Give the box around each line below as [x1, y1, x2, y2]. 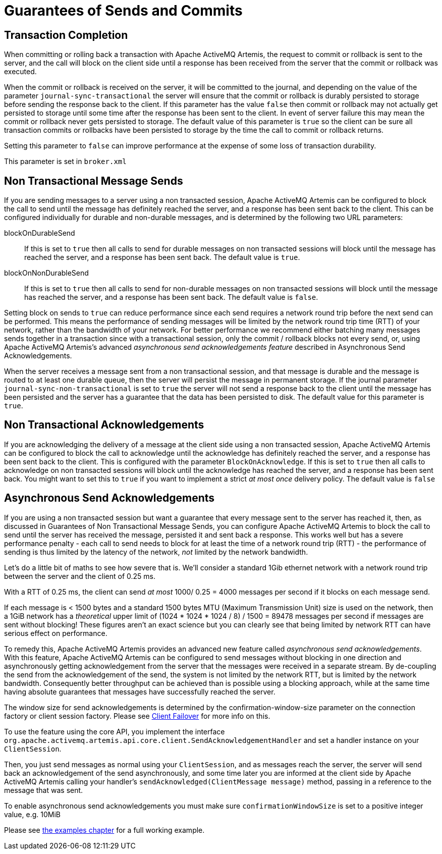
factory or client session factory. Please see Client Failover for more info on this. [4, 711, 270, 720]
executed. [4, 67, 37, 76]
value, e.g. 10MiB [4, 810, 61, 819]
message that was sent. [4, 785, 83, 794]
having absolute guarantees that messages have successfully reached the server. [4, 687, 275, 696]
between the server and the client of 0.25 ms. [4, 571, 156, 580]
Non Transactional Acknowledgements [4, 418, 204, 432]
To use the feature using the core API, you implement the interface [4, 727, 225, 736]
